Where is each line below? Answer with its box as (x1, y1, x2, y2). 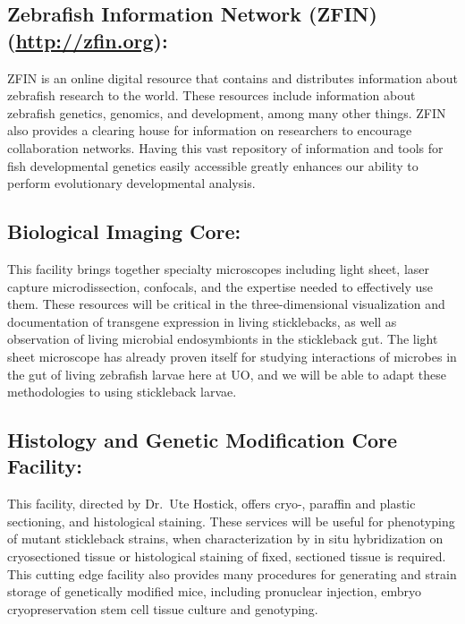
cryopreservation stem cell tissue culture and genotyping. (7, 599, 318, 618)
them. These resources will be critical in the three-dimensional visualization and (7, 295, 445, 313)
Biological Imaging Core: (7, 218, 241, 245)
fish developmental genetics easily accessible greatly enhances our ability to (7, 156, 418, 175)
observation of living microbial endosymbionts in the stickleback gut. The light (7, 329, 438, 348)
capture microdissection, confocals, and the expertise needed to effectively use (7, 277, 434, 295)
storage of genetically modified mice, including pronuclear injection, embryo (7, 582, 422, 601)
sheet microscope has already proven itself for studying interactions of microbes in (7, 346, 457, 365)
